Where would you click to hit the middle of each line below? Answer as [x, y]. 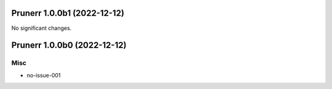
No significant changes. [41, 28]
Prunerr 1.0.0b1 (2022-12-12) [68, 13]
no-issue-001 [44, 75]
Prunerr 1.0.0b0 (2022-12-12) [69, 45]
